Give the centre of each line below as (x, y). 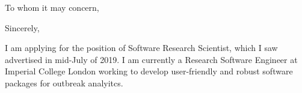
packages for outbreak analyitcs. (64, 82)
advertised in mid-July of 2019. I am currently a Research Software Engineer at (151, 59)
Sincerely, (22, 27)
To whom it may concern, (52, 7)
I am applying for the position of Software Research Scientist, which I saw (141, 48)
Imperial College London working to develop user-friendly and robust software (149, 71)
